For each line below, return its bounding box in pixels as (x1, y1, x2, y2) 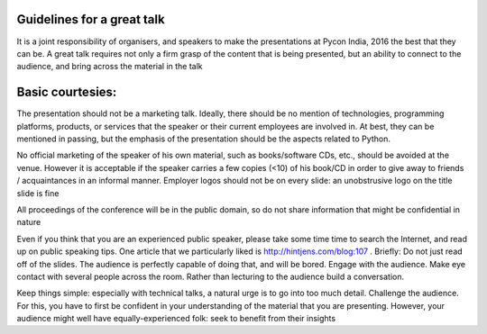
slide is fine (16, 187, 60, 198)
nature (16, 217, 41, 228)
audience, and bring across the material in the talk (16, 61, 203, 72)
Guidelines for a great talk (16, 12, 166, 27)
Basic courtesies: (16, 85, 117, 100)
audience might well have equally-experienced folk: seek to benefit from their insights (16, 313, 336, 324)
